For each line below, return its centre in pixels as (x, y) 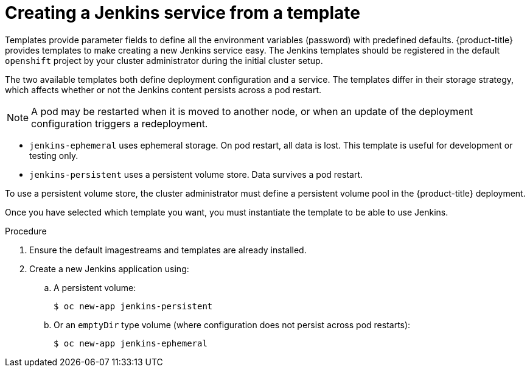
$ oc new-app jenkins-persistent (133, 306)
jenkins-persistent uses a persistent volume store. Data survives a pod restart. (196, 174)
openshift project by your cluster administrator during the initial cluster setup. (164, 60)
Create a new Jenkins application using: (109, 268)
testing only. (54, 155)
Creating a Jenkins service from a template (183, 13)
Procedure (26, 231)
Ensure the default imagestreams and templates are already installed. (168, 250)
